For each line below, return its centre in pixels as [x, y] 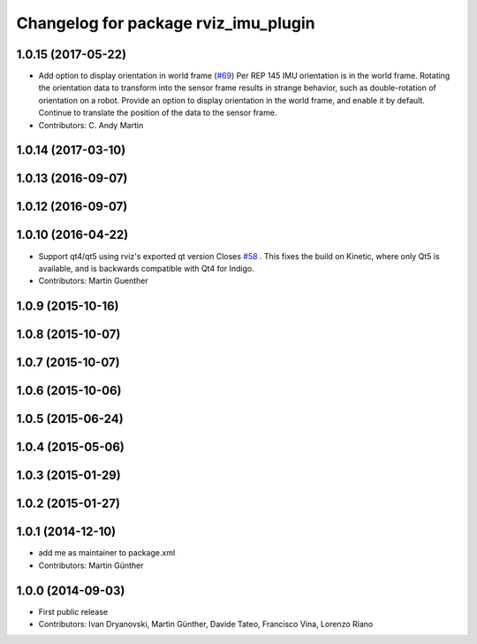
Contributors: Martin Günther [91, 565]
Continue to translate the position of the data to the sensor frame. [158, 113]
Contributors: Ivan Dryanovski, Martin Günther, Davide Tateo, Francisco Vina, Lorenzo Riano [206, 625]
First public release [73, 611]
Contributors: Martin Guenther [94, 281]
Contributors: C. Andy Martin [91, 125]
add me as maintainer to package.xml [107, 553]
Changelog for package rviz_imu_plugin [166, 23]
